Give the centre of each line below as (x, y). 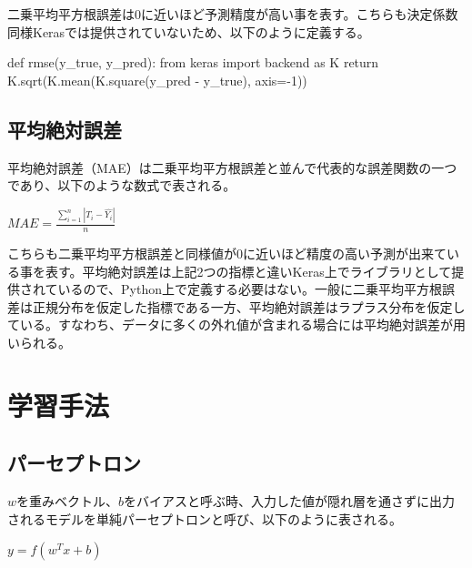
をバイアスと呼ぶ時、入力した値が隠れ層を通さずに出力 (290, 501)
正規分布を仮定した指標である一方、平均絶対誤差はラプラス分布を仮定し (249, 306)
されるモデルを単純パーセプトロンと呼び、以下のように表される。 (205, 518)
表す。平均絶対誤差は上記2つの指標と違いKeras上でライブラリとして (248, 271)
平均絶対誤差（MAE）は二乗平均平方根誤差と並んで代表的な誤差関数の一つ (232, 167)
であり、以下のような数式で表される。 (122, 185)
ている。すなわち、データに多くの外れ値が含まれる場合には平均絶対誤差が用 (236, 325)
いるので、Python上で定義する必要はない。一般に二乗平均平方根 (250, 289)
